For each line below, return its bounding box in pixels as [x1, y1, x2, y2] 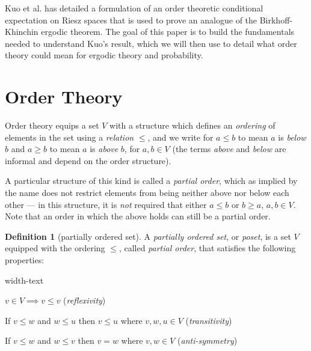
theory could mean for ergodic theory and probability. [5, 49, 203, 61]
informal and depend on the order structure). [5, 154, 171, 166]
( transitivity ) [185, 314, 232, 326]
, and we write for [147, 130, 214, 143]
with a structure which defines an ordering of [109, 119, 276, 132]
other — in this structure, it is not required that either [5, 198, 207, 210]
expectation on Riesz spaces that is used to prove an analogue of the [5, 13, 257, 26]
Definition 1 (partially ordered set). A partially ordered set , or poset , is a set [5, 230, 291, 242]
